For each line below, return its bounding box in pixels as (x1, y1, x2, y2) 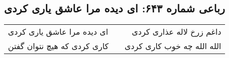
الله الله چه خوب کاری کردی (124, 40, 222, 52)
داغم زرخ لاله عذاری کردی (132, 26, 222, 38)
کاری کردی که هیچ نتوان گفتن (8, 40, 109, 52)
